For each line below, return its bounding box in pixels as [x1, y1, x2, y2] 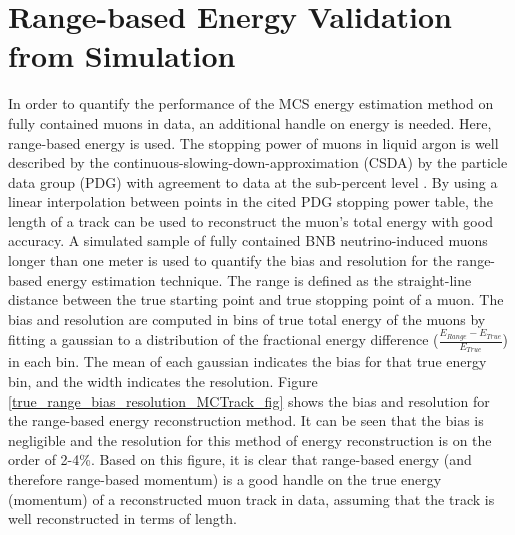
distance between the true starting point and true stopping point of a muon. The [8, 289, 504, 310]
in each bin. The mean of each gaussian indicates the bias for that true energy [8, 351, 487, 372]
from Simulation [8, 35, 236, 76]
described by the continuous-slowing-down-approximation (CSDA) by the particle [8, 152, 508, 173]
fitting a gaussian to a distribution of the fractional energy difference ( [8, 329, 439, 350]
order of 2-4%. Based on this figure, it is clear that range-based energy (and [8, 449, 472, 470]
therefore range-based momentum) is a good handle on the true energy [8, 468, 442, 489]
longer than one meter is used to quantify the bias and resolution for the [8, 250, 453, 271]
